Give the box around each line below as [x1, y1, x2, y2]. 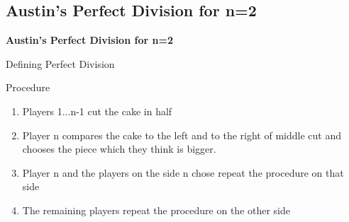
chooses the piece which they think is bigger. [22, 141, 216, 156]
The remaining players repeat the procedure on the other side [22, 202, 291, 217]
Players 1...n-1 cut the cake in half [22, 103, 172, 118]
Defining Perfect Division [6, 56, 115, 71]
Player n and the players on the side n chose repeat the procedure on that [22, 165, 344, 180]
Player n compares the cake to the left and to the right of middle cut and [22, 127, 341, 142]
